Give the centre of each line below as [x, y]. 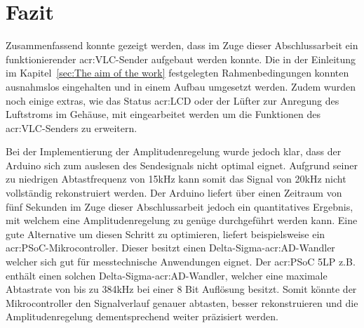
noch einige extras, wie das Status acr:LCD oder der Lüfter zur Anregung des [173, 100]
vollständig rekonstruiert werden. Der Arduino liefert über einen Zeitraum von [174, 193]
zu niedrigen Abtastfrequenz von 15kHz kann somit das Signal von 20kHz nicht [176, 179]
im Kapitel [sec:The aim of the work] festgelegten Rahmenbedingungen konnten [177, 73]
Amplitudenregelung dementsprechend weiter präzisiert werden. [142, 316]
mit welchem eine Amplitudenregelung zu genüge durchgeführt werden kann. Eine [182, 220]
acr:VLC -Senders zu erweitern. [72, 127]
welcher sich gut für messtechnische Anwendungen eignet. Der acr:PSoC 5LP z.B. [181, 262]
